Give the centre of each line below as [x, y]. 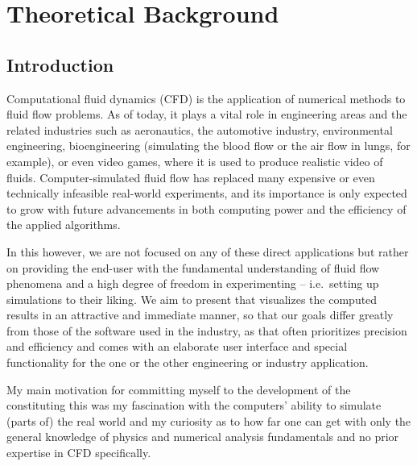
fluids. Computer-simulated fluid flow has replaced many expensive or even [191, 177]
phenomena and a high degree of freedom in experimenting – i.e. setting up [193, 283]
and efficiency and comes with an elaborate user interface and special [177, 346]
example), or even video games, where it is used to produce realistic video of [195, 161]
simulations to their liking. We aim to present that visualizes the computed [192, 299]
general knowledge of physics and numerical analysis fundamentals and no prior [203, 437]
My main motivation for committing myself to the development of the [179, 389]
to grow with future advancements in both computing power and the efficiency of [206, 208]
